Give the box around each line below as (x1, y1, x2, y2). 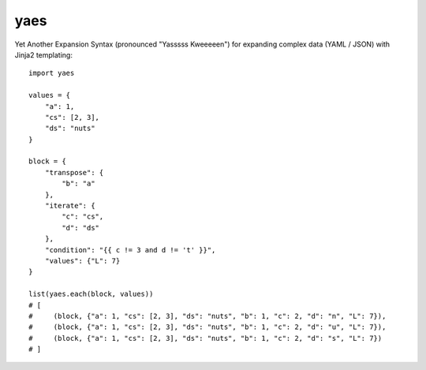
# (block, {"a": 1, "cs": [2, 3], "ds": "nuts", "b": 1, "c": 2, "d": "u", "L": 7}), (28, 323, 387, 331)
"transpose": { (44, 168, 104, 177)
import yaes (28, 69, 75, 78)
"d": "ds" (62, 223, 100, 232)
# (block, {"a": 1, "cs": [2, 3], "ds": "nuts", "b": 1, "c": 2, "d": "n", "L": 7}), (28, 312, 387, 320)
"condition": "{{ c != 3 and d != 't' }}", (44, 245, 216, 254)
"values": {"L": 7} (44, 256, 121, 265)
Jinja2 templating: (14, 50, 73, 59)
